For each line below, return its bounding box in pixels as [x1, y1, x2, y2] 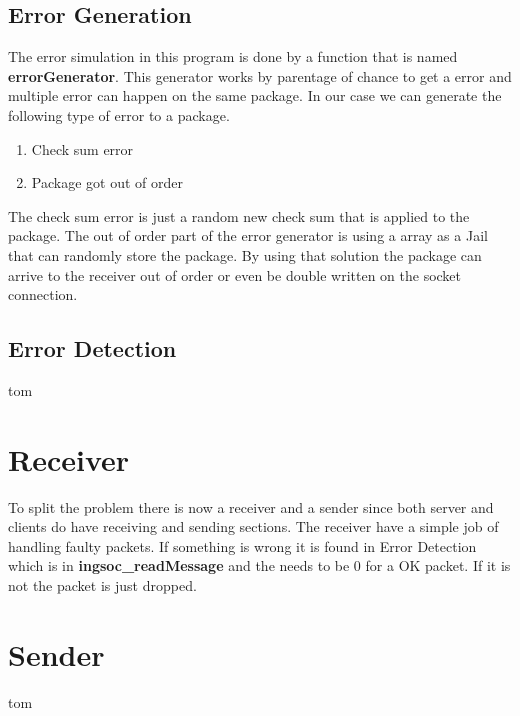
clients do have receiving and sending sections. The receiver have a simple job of [8, 516, 499, 537]
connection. [8, 284, 78, 305]
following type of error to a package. [8, 104, 230, 125]
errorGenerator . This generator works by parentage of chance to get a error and [8, 65, 512, 86]
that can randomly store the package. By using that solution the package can [8, 244, 482, 265]
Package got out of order [31, 172, 183, 193]
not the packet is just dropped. [8, 575, 197, 596]
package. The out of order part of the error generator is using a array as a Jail [8, 225, 488, 246]
